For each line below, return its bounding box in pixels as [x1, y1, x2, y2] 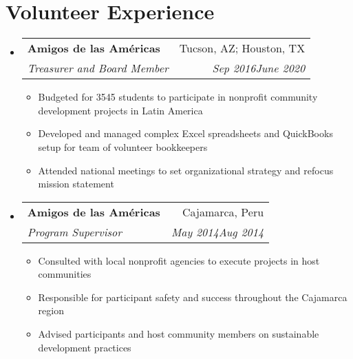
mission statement [38, 176, 114, 191]
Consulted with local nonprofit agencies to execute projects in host [38, 253, 320, 267]
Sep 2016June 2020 [212, 60, 306, 76]
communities [38, 267, 92, 281]
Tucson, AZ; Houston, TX [179, 40, 306, 57]
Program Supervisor [27, 223, 122, 240]
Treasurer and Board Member [27, 60, 169, 76]
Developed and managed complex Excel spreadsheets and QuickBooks [38, 126, 333, 141]
